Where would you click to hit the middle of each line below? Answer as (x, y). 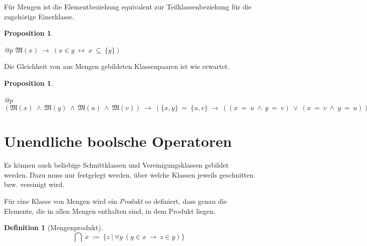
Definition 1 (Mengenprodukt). (54, 227)
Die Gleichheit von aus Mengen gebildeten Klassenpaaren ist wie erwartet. (117, 66)
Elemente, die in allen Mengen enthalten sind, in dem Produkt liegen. (110, 211)
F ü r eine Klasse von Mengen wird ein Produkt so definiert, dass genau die (116, 201)
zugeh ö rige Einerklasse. (39, 16)
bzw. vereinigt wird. (34, 184)
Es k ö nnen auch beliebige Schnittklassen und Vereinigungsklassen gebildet (117, 165)
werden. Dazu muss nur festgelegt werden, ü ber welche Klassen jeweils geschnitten (129, 174)
